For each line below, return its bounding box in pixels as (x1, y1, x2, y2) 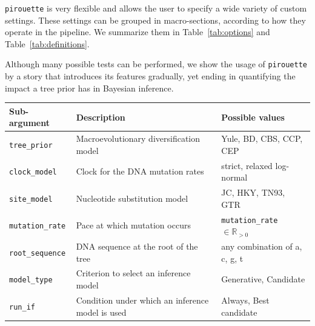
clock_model (9, 168, 57, 177)
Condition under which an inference (76, 293, 209, 306)
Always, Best (221, 293, 270, 306)
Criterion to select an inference (76, 267, 191, 279)
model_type (9, 276, 53, 285)
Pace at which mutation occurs (76, 219, 191, 231)
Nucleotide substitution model (76, 191, 188, 204)
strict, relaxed (221, 159, 273, 171)
